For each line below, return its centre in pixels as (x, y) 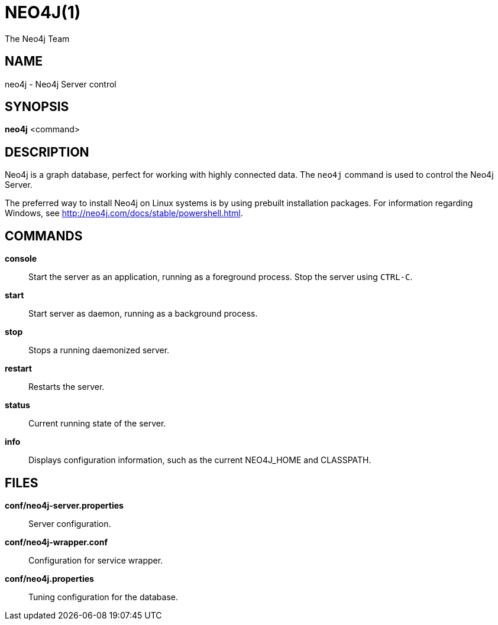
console (21, 259)
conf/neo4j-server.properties (64, 505)
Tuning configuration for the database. (103, 597)
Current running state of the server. (97, 424)
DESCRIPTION (47, 152)
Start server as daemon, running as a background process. (143, 314)
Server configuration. (70, 523)
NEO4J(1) (43, 12)
